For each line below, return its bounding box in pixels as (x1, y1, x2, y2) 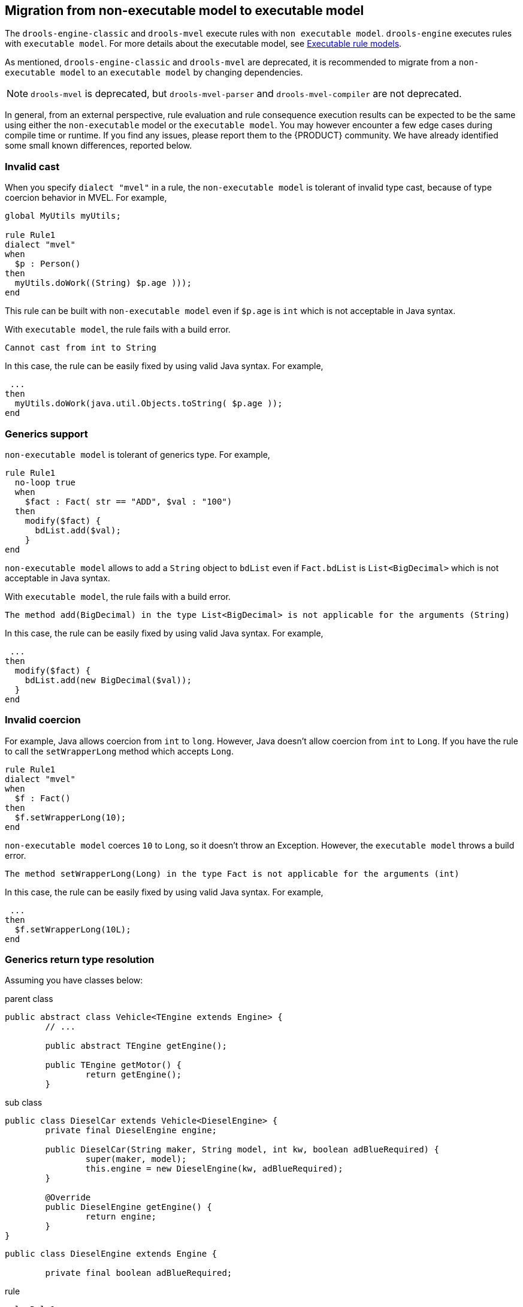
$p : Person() (14, 259, 81, 269)
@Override (45, 1193, 91, 1203)
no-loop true (14, 477, 76, 487)
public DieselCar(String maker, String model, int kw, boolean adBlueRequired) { (45, 1145, 439, 1155)
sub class (5, 1097, 43, 1108)
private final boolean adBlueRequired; (45, 1268, 232, 1278)
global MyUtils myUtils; (5, 211, 121, 221)
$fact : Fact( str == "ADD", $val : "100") (25, 496, 232, 506)
